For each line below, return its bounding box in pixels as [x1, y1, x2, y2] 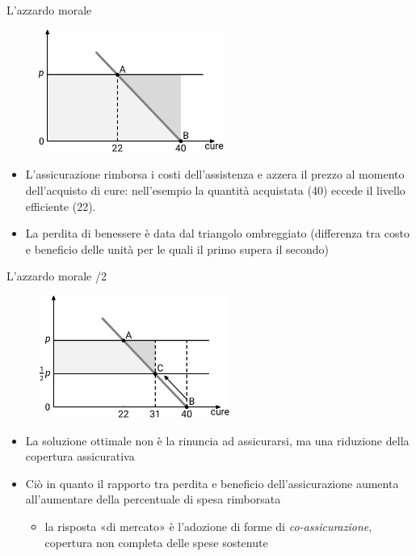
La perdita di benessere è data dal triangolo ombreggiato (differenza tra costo [25, 225, 410, 242]
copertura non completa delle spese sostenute [44, 533, 268, 550]
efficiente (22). [25, 197, 96, 214]
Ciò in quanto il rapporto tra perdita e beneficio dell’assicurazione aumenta [25, 474, 399, 491]
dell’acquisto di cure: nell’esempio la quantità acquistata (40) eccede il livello [25, 181, 405, 198]
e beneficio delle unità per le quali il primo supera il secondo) [25, 240, 329, 257]
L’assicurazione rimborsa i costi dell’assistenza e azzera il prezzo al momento [25, 166, 405, 183]
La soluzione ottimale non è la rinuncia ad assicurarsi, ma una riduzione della [25, 432, 410, 449]
